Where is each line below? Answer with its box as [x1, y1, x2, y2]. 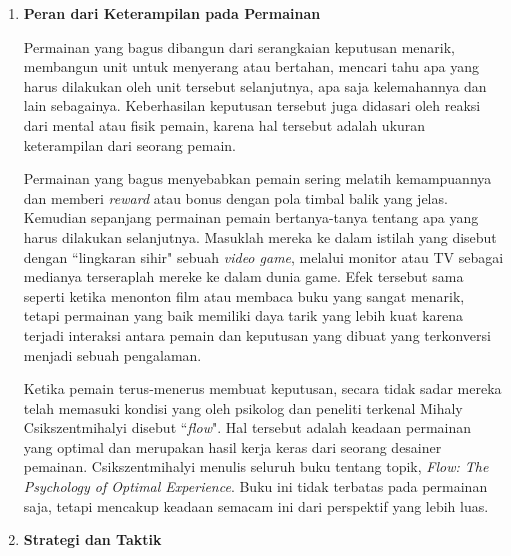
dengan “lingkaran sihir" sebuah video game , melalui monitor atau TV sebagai [23, 246, 504, 267]
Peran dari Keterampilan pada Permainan [23, 3, 321, 23]
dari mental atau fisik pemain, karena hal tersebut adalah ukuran [23, 114, 426, 135]
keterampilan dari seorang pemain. [23, 134, 236, 155]
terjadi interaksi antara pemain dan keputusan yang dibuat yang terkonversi [23, 324, 491, 345]
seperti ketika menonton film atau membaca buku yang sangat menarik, [23, 285, 465, 306]
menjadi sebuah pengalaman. [23, 344, 202, 365]
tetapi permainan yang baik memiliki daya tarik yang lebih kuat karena [23, 305, 464, 326]
